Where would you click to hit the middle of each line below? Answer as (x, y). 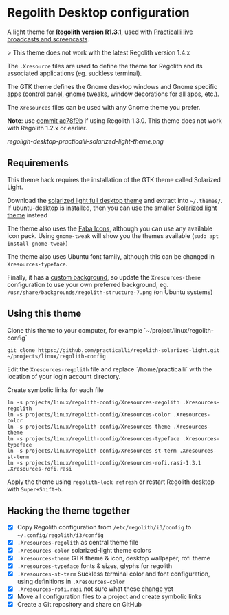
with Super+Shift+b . (35, 489)
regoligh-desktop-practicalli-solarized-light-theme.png (85, 141)
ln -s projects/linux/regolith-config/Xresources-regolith (94, 402)
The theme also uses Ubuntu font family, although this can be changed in (111, 256)
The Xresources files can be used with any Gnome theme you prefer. (104, 107)
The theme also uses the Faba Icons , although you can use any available (110, 228)
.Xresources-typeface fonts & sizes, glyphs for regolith (95, 566)
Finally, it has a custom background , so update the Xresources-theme (104, 277)
